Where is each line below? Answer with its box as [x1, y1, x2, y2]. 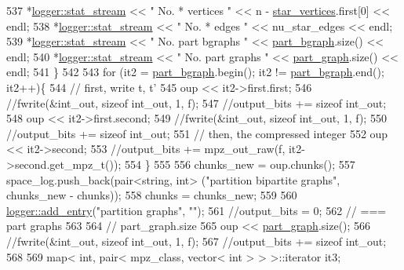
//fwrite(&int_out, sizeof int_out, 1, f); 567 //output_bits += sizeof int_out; [6, 232, 387, 249]
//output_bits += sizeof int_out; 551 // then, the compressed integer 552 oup [6, 125, 388, 141]
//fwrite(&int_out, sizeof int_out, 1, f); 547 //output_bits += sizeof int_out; [6, 94, 387, 111]
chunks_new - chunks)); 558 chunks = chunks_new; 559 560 [6, 187, 297, 203]
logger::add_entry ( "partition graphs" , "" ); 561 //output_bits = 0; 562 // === [6, 202, 387, 218]
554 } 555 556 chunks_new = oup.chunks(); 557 [124, 155, 355, 172]
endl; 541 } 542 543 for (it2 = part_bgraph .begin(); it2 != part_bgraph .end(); [6, 64, 384, 80]
